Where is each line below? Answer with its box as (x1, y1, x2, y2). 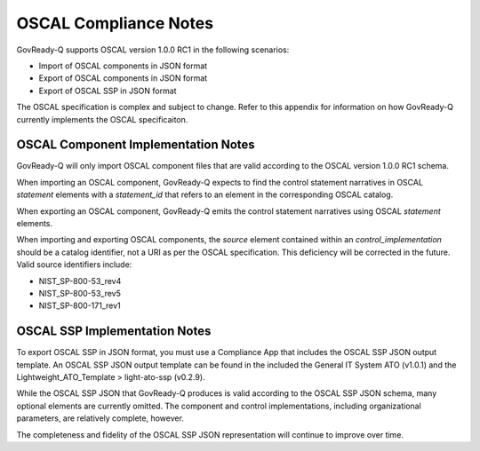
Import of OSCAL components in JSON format (38, 60, 208, 71)
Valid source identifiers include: (16, 259, 132, 270)
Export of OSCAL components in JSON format (38, 73, 208, 83)
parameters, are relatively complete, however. (16, 413, 184, 423)
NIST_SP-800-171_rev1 (38, 300, 121, 311)
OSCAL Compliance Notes (16, 13, 213, 33)
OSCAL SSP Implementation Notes (16, 324, 212, 339)
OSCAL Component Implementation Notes (16, 138, 255, 153)
